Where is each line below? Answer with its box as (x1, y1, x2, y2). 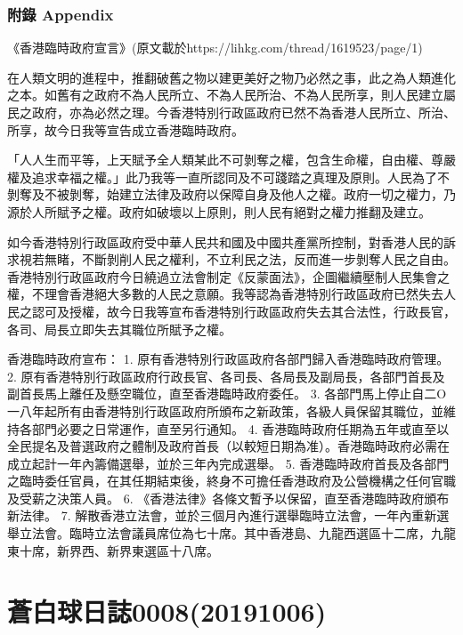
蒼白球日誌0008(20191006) (7, 593, 327, 630)
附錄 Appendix (7, 3, 114, 25)
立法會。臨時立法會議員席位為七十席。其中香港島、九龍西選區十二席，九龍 (19, 524, 456, 543)
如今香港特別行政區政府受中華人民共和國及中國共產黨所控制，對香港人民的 (7, 232, 443, 251)
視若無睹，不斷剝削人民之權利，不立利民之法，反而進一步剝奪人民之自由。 (19, 250, 456, 269)
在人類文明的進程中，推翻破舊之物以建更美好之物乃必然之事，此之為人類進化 (7, 68, 456, 86)
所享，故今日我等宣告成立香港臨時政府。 (7, 120, 244, 139)
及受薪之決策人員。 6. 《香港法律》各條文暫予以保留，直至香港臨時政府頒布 (7, 488, 450, 507)
